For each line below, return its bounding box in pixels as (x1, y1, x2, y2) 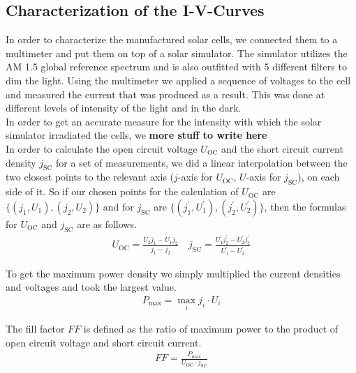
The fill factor (6, 321, 65, 336)
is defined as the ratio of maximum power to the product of (83, 321, 339, 336)
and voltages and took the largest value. (6, 280, 177, 294)
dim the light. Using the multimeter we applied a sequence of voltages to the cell (6, 73, 351, 87)
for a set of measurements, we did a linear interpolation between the (56, 155, 348, 169)
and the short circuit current (221, 141, 343, 155)
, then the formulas (264, 199, 346, 213)
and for (103, 199, 134, 213)
